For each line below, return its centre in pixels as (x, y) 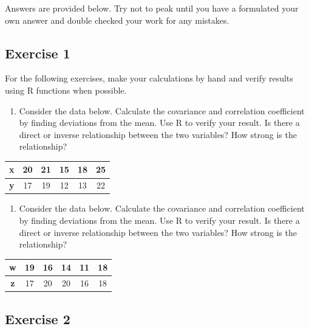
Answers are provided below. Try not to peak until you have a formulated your (152, 8)
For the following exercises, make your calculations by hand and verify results (149, 78)
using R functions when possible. (66, 90)
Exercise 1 (38, 53)
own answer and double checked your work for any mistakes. (117, 20)
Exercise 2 (38, 318)
